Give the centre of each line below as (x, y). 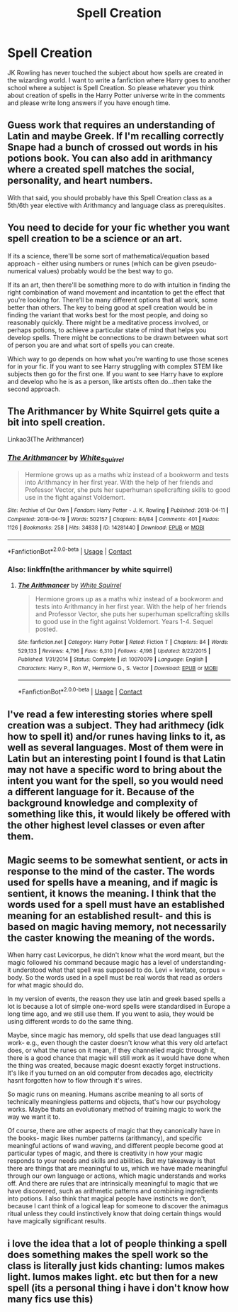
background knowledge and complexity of (103, 803)
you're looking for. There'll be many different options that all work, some (113, 300)
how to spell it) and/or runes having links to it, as (117, 736)
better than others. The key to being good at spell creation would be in (110, 307)
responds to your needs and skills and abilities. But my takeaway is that (112, 1161)
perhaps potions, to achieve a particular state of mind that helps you (107, 330)
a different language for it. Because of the (101, 792)
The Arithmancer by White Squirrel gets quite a (114, 411)
